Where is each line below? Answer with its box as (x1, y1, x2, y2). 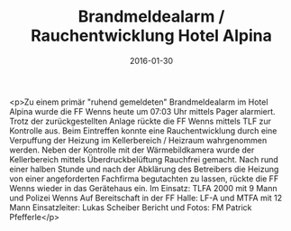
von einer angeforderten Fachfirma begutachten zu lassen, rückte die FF (9, 173, 279, 184)
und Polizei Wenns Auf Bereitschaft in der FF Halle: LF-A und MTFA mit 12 (9, 192, 283, 203)
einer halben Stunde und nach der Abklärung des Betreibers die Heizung (9, 163, 279, 174)
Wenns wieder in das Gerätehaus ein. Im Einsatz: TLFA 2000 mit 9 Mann (9, 182, 277, 193)
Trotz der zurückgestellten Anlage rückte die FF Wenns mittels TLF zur (9, 115, 272, 126)
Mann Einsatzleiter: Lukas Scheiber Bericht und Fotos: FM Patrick (9, 201, 252, 213)
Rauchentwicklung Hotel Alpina (30, 25, 273, 46)
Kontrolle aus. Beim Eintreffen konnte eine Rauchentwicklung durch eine (9, 125, 277, 136)
